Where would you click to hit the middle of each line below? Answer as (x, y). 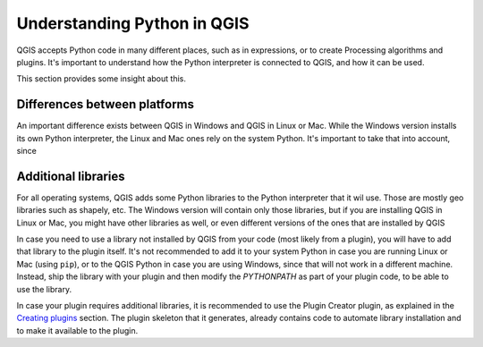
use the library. (44, 289)
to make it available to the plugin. (77, 330)
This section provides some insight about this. (102, 79)
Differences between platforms (106, 104)
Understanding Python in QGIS (133, 23)
